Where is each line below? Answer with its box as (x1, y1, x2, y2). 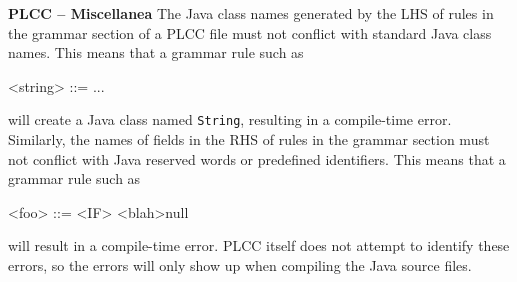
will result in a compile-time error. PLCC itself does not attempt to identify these (8, 235, 510, 256)
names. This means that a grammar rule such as (8, 42, 304, 63)
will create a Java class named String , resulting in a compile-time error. (8, 109, 452, 130)
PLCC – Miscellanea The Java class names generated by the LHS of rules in (8, 3, 494, 23)
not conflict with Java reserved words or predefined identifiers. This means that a (8, 148, 506, 169)
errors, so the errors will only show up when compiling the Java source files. (8, 255, 472, 275)
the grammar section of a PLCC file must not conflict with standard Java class (8, 22, 492, 43)
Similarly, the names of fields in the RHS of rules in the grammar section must (8, 129, 490, 150)
